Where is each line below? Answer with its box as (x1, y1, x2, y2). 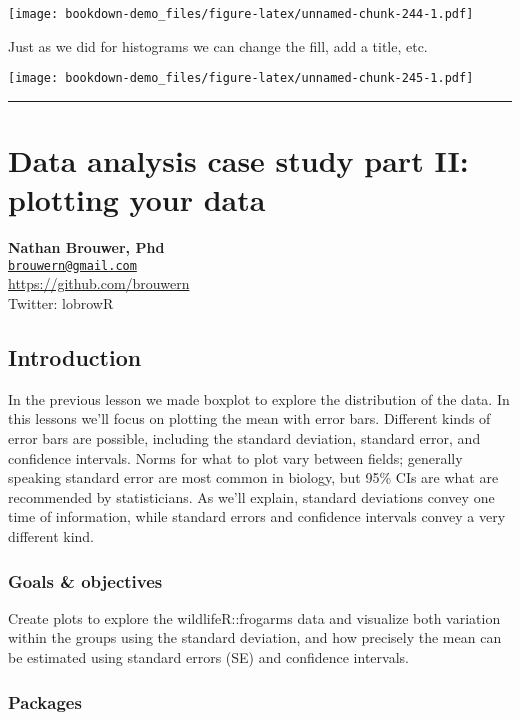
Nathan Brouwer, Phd (8, 237, 165, 258)
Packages (8, 689, 82, 714)
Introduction (8, 342, 142, 373)
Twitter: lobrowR (8, 293, 114, 314)
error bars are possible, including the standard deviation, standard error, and (8, 428, 481, 449)
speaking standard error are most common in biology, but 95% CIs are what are (8, 467, 499, 488)
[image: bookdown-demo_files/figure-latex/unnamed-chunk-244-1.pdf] (8, 7, 474, 21)
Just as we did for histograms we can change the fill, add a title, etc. (8, 35, 428, 56)
